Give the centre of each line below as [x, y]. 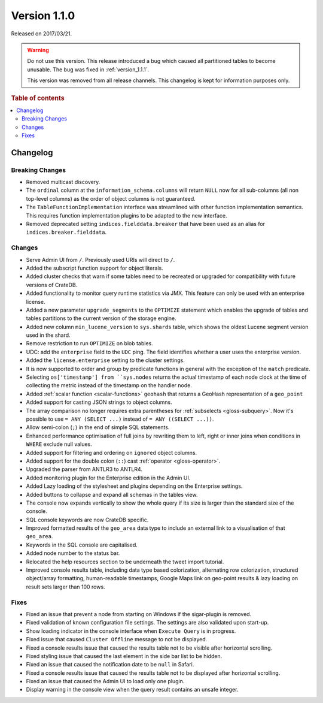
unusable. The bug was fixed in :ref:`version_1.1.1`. [88, 70]
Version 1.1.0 [43, 16]
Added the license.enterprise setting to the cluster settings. [105, 360]
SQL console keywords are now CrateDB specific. [87, 520]
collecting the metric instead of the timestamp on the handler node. [109, 385]
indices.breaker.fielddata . [66, 232]
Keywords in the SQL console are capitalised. [82, 545]
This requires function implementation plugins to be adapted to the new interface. [127, 215]
